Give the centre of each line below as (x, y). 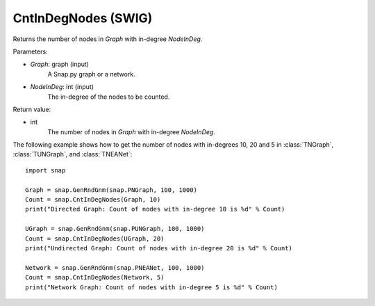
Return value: (32, 109)
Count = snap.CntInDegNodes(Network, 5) (95, 277)
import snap (45, 170)
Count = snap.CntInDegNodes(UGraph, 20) (95, 239)
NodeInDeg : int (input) (62, 87)
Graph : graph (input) (60, 64)
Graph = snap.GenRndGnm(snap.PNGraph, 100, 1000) (111, 190)
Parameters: (30, 51)
